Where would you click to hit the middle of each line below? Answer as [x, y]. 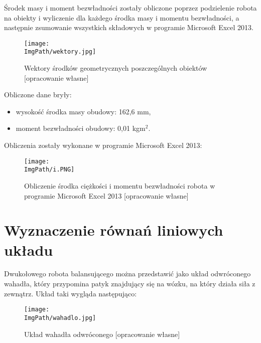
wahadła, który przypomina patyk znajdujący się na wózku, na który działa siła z [130, 284]
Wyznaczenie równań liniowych [114, 230]
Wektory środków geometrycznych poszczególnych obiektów [116, 68]
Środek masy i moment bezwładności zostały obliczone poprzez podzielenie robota [130, 8]
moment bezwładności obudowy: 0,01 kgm [81, 128]
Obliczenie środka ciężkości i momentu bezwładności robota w [120, 185]
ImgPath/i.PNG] [49, 170]
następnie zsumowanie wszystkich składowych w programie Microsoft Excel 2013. [129, 27]
